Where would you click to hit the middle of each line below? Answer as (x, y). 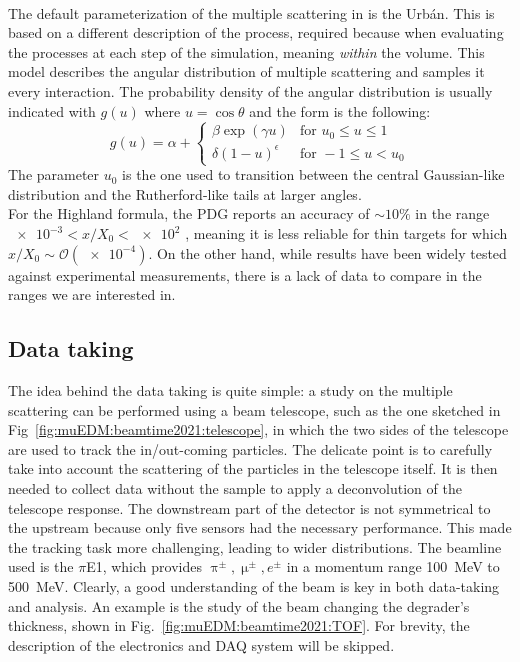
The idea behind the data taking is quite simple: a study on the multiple (230, 389)
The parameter (54, 174)
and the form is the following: (340, 110)
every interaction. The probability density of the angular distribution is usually (250, 90)
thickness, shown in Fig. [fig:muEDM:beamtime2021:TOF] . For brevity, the (239, 625)
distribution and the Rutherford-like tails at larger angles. (185, 193)
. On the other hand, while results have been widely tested (327, 252)
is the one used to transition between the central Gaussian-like (313, 174)
